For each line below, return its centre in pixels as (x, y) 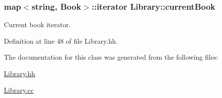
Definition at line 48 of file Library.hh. (61, 41)
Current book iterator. (37, 24)
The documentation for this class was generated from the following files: (111, 57)
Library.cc (19, 90)
